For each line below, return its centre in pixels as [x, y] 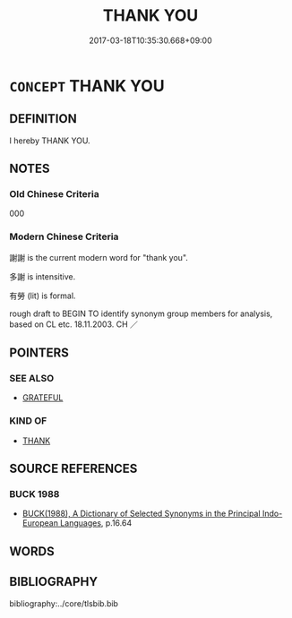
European [40, 523]
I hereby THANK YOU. [50, 141]
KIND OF [28, 421]
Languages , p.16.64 [96, 523]
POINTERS [39, 353]
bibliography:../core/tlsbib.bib [64, 603]
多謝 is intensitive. [43, 276]
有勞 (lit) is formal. [43, 296]
